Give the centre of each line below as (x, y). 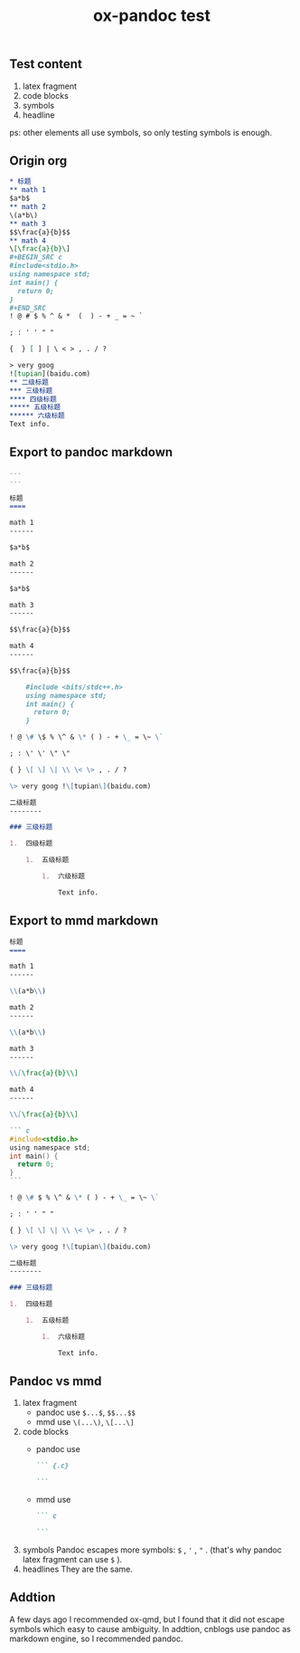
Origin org (38, 161)
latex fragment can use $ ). (72, 1559)
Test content (46, 64)
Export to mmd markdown (84, 921)
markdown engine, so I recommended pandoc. (96, 1639)
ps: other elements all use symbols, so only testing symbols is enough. (141, 132)
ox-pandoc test (152, 16)
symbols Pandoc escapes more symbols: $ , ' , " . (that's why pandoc (152, 1550)
